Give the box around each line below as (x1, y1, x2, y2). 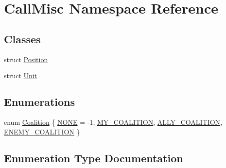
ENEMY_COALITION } (4, 126, 80, 136)
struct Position (4, 54, 48, 64)
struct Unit (4, 70, 37, 81)
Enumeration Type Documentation (4, 150, 183, 165)
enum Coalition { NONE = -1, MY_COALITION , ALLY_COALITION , (4, 117, 223, 127)
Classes (4, 31, 41, 46)
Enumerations (4, 94, 75, 109)
